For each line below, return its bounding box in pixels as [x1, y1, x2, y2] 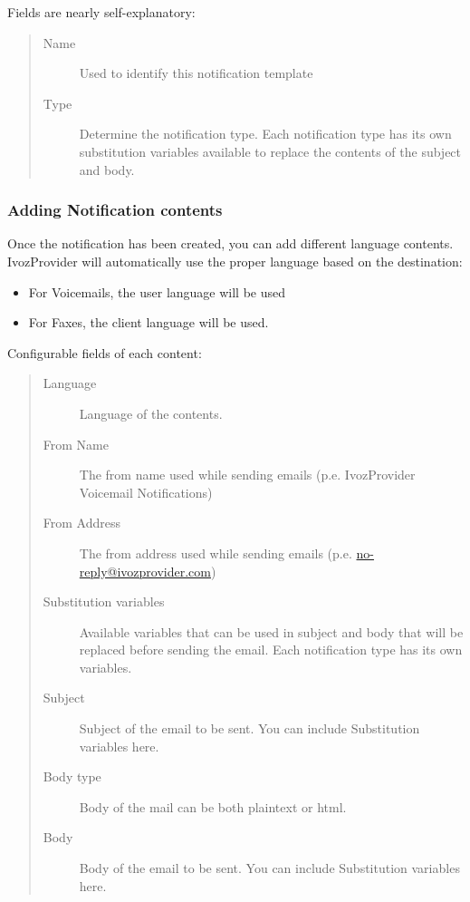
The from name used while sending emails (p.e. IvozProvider [79, 465, 416, 484]
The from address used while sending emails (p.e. [79, 543, 352, 562]
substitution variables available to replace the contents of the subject [79, 141, 462, 160]
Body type [43, 767, 101, 786]
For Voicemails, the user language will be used [28, 282, 286, 301]
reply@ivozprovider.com [79, 561, 211, 580]
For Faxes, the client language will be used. [28, 313, 269, 332]
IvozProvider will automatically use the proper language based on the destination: [7, 251, 463, 270]
